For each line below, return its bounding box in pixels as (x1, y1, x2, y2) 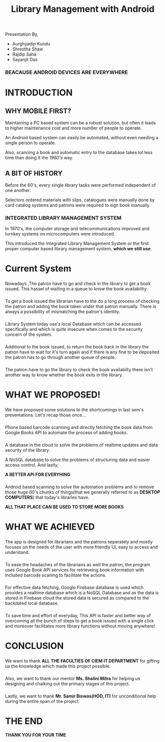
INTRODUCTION (5, 87, 73, 98)
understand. (5, 549, 30, 555)
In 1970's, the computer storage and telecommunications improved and (5, 226, 150, 232)
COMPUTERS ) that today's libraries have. (5, 494, 90, 500)
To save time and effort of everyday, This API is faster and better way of (5, 612, 151, 618)
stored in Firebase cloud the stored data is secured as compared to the (5, 595, 149, 601)
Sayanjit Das (12, 57, 38, 63)
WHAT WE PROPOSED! (5, 389, 101, 400)
